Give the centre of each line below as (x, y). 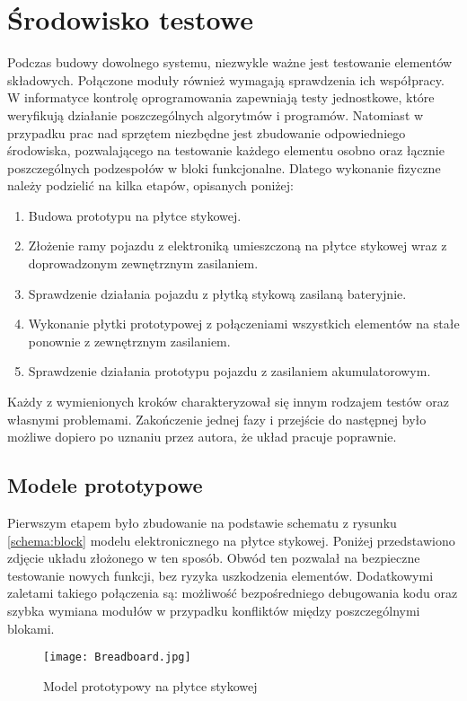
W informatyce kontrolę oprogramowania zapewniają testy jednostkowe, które (221, 97)
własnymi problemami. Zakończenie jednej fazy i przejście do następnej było (217, 419)
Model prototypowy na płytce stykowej (150, 685)
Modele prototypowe (105, 485)
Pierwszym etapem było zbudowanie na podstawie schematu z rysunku (202, 523)
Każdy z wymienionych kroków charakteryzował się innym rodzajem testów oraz (228, 402)
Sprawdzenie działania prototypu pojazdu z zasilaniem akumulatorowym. (229, 371)
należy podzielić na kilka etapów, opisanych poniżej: (150, 185)
